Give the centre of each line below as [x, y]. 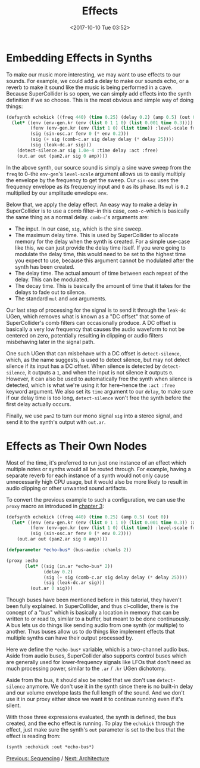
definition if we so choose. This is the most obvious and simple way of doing [100, 100]
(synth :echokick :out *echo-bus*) [50, 747]
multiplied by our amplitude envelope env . [57, 193]
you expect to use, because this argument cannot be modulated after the [104, 260]
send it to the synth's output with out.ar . [56, 422]
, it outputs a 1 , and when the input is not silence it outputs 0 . [99, 372]
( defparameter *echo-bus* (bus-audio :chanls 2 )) [69, 550]
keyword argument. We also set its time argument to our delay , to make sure [100, 391]
